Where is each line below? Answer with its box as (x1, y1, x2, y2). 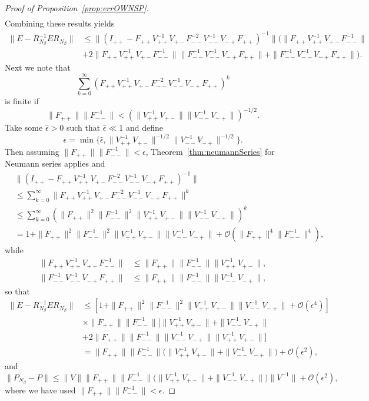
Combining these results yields (5, 17, 115, 29)
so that (5, 284, 30, 297)
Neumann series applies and (5, 157, 105, 170)
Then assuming (5, 145, 59, 157)
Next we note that (5, 61, 71, 74)
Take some (5, 121, 43, 134)
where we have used (5, 384, 76, 396)
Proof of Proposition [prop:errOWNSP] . (5, 2, 149, 14)
